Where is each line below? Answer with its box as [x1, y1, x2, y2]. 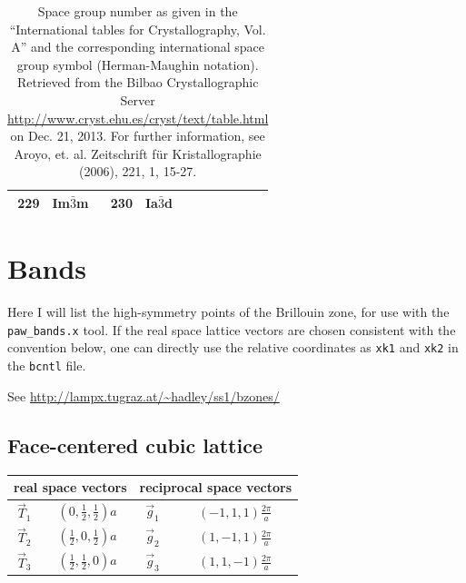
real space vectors [14, 478, 127, 497]
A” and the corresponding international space [11, 37, 265, 56]
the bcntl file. [7, 356, 86, 375]
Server [120, 90, 155, 109]
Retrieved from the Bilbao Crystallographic [16, 73, 259, 92]
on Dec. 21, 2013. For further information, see [10, 126, 265, 145]
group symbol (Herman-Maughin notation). [16, 54, 259, 74]
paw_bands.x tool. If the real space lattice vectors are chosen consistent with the [7, 320, 456, 339]
